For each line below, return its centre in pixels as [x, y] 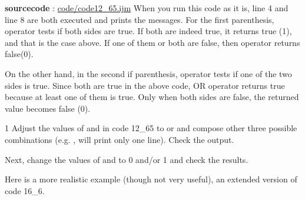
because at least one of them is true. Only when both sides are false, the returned [152, 97]
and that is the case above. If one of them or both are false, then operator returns [152, 42]
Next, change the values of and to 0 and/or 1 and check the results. [127, 159]
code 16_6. [25, 190]
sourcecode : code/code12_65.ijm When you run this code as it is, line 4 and [147, 8]
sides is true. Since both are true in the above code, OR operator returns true [145, 85]
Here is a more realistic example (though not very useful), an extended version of [151, 179]
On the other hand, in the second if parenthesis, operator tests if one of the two [148, 73]
